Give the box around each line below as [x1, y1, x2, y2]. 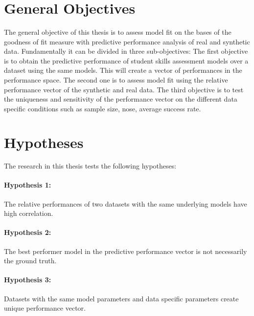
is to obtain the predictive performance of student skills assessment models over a [4, 55, 249, 65]
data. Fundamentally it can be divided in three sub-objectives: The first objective [4, 46, 248, 56]
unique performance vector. [4, 303, 86, 313]
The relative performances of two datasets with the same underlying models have [4, 198, 247, 209]
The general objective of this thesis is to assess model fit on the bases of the [4, 26, 231, 37]
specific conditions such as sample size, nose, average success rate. [4, 103, 201, 113]
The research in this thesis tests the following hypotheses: [4, 161, 177, 171]
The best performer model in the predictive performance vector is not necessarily [4, 246, 247, 256]
